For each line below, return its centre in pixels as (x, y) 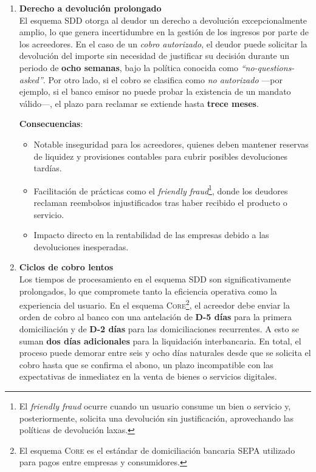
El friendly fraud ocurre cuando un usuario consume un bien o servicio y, (155, 405)
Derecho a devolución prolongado (90, 8)
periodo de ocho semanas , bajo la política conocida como (129, 67)
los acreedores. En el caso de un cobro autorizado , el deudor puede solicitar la (163, 43)
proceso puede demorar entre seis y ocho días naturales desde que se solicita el (165, 353)
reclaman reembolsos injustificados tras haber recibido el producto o (160, 202)
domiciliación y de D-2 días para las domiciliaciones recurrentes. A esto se (159, 328)
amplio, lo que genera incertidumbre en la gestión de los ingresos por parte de (164, 32)
